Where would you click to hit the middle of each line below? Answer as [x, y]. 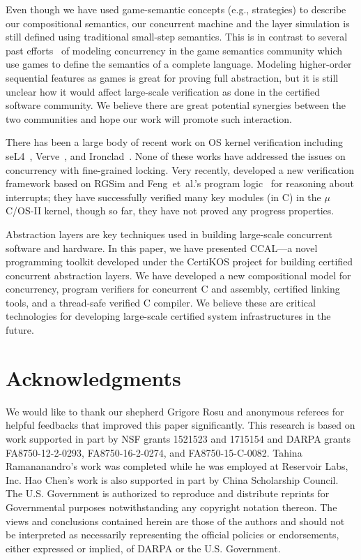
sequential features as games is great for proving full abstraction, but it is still [172, 77]
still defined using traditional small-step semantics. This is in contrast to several [177, 37]
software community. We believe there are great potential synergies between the [176, 105]
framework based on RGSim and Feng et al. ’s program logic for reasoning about [180, 183]
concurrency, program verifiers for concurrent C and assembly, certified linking [173, 289]
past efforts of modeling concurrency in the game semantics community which [174, 50]
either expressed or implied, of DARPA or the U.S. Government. [143, 548]
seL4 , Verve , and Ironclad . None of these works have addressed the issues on [176, 155]
